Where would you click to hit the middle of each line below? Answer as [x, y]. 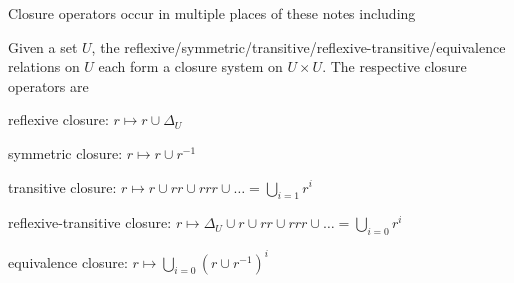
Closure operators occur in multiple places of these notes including [212, 13]
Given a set [43, 46]
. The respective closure [394, 66]
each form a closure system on [190, 66]
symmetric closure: [65, 152]
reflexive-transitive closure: [90, 222]
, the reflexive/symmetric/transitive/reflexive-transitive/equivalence [298, 46]
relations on [44, 66]
